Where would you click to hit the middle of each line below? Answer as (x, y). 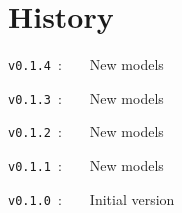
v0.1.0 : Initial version (91, 198)
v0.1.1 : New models (86, 165)
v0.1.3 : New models (86, 97)
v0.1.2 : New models (86, 131)
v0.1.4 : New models (86, 64)
